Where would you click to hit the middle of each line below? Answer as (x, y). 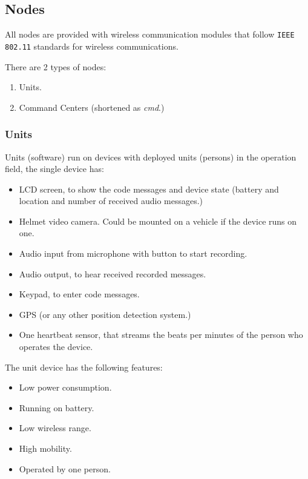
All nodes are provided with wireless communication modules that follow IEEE (150, 34)
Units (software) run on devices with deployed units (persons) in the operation (151, 157)
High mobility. (45, 448)
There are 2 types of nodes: (56, 66)
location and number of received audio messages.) (111, 201)
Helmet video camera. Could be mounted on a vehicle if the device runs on (158, 221)
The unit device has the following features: (84, 367)
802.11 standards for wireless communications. (92, 46)
